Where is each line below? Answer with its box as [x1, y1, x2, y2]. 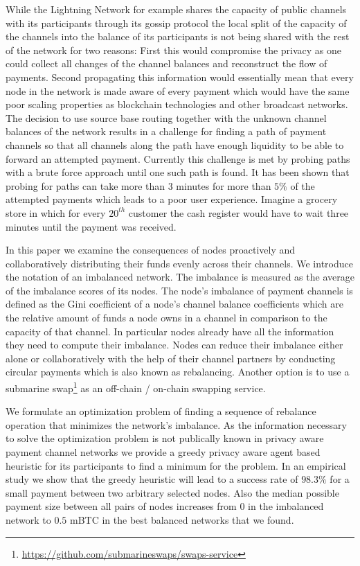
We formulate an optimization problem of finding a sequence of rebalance [6, 404, 316, 418]
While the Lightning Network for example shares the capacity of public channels [6, 2, 347, 16]
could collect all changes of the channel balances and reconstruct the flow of [6, 56, 327, 71]
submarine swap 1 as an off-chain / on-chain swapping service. [6, 379, 266, 395]
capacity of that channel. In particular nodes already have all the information [6, 324, 334, 338]
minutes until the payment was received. [6, 219, 177, 233]
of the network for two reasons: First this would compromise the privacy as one [6, 42, 342, 57]
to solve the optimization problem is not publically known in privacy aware [6, 431, 324, 445]
